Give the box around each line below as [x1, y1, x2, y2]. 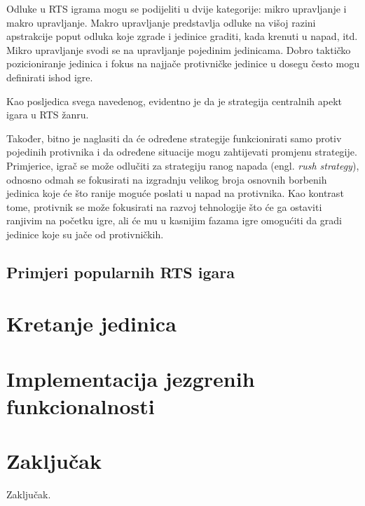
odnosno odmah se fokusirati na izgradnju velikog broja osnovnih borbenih [6, 172, 327, 186]
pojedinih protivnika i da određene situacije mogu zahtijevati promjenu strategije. [6, 144, 357, 159]
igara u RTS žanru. [6, 107, 89, 122]
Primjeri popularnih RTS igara [6, 261, 235, 282]
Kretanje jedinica [6, 309, 177, 338]
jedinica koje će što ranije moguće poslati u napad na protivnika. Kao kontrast [6, 186, 344, 200]
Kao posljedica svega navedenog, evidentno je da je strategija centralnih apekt [6, 93, 343, 108]
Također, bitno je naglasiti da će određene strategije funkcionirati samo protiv [6, 130, 342, 145]
